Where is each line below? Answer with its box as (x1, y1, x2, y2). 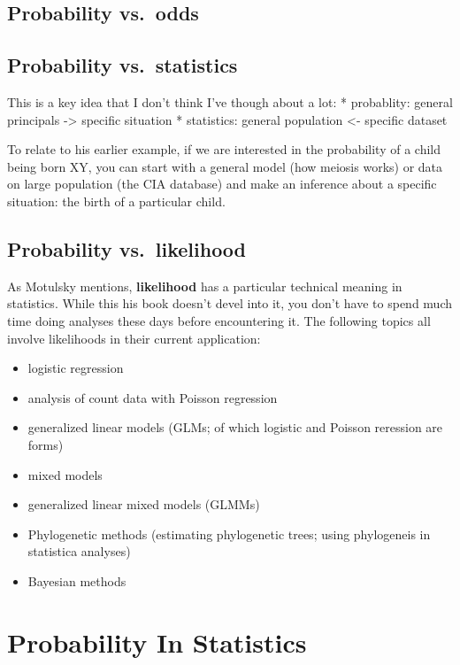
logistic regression (27, 359, 124, 377)
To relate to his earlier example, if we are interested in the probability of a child (7, 140, 441, 159)
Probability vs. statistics (7, 51, 238, 79)
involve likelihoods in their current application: (7, 329, 261, 347)
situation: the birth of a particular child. (7, 191, 226, 210)
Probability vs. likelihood (7, 235, 247, 262)
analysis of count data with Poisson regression (27, 388, 278, 406)
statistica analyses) (27, 542, 131, 561)
